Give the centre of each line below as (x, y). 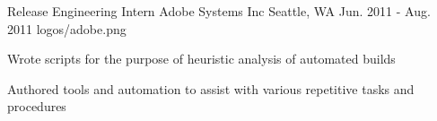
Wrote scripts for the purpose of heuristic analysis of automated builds (201, 59)
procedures (37, 106)
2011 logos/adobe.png (67, 28)
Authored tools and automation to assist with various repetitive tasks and (211, 88)
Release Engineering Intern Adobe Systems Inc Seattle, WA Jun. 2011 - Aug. (219, 11)
